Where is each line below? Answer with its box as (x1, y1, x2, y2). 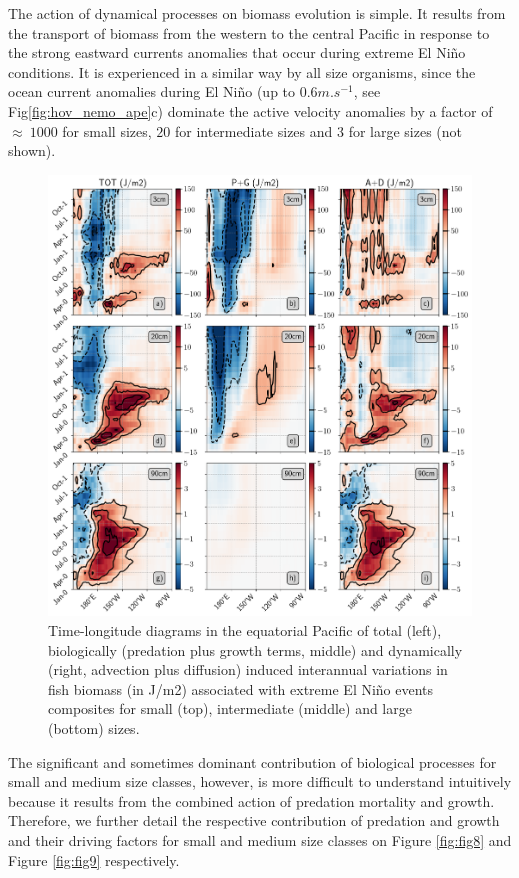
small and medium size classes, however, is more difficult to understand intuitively (8, 771, 512, 792)
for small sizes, (62, 120, 152, 141)
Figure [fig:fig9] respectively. (8, 849, 180, 870)
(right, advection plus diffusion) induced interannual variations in (48, 659, 448, 680)
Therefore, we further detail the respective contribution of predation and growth (8, 810, 500, 831)
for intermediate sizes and (174, 120, 333, 141)
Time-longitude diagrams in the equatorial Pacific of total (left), (48, 620, 442, 641)
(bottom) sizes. (48, 717, 140, 738)
